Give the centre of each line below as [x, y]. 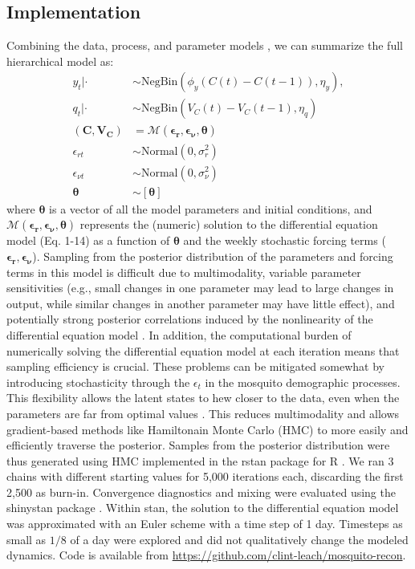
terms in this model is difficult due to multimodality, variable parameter [184, 272]
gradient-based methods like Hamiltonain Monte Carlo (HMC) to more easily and [207, 429]
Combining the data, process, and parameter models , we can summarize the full [205, 45]
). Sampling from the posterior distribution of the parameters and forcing [213, 256]
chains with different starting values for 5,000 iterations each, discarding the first [205, 476]
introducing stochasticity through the [98, 382]
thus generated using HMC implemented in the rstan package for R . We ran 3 [200, 460]
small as [26, 539]
